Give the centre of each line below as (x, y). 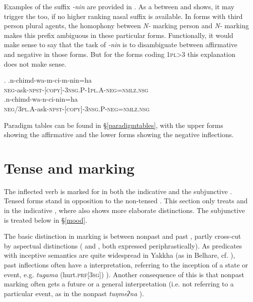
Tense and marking (69, 168)
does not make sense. (35, 63)
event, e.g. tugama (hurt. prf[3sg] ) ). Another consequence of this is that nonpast (124, 274)
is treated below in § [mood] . (46, 220)
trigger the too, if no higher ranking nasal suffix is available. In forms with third (123, 16)
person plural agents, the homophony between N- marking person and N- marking (126, 26)
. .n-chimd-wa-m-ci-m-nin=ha (48, 80)
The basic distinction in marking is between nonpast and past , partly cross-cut (123, 236)
